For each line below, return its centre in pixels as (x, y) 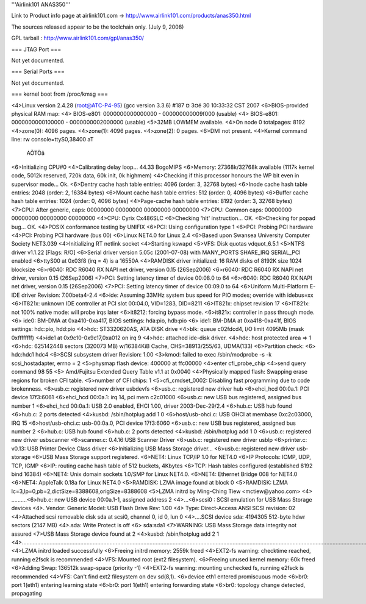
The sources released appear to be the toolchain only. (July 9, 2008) (98, 27)
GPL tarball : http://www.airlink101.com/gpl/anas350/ (78, 38)
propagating (27, 594)
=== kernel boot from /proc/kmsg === (59, 94)
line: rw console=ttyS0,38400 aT (52, 140)
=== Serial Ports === (38, 72)
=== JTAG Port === (36, 49)
